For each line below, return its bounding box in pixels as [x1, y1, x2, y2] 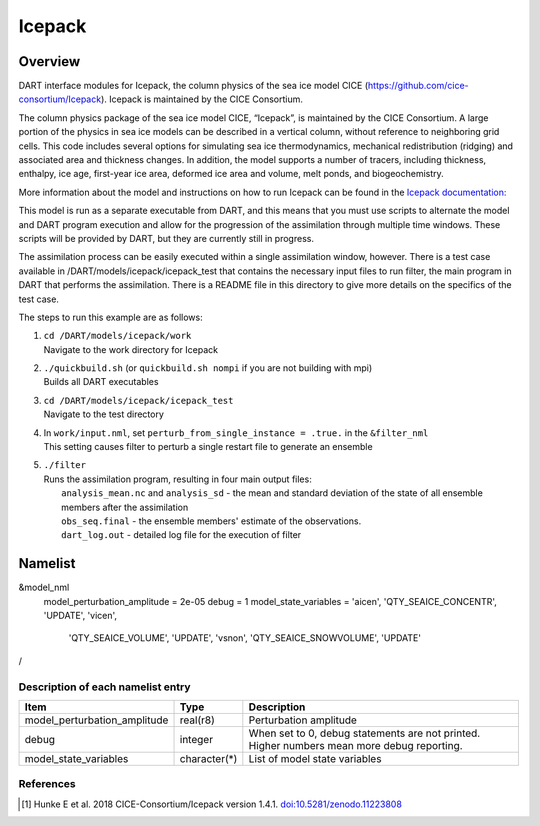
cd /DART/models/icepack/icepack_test [43, 395, 234, 406]
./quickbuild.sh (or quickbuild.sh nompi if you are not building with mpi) [43, 362, 373, 374]
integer [179, 733, 214, 746]
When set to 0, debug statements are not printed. [248, 726, 481, 740]
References [18, 777, 76, 791]
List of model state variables [248, 752, 382, 765]
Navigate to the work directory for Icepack [43, 343, 219, 355]
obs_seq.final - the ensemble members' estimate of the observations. [61, 515, 362, 527]
